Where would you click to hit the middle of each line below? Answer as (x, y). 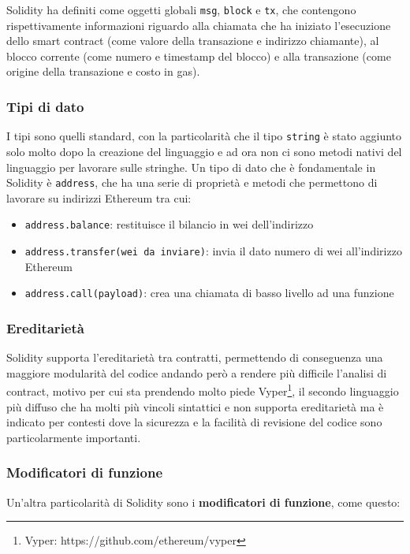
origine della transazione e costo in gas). (103, 71)
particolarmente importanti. (74, 437)
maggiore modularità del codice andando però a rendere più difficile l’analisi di (197, 372)
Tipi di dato (45, 106)
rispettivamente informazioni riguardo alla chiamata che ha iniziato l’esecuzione (199, 25)
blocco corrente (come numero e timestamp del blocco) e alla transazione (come (199, 56)
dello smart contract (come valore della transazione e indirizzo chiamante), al (193, 41)
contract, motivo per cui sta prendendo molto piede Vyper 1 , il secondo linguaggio (203, 390)
